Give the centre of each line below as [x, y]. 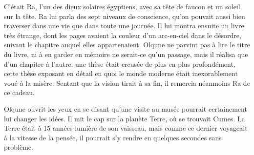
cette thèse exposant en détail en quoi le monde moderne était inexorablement [121, 73]
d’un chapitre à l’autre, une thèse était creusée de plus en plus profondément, [120, 64]
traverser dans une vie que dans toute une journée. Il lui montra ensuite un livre [124, 26]
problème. [19, 147]
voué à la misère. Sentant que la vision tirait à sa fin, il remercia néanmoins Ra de [127, 83]
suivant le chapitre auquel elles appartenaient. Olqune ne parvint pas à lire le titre [127, 45]
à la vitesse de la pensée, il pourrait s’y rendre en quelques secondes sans [113, 137]
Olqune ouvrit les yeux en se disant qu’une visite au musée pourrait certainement [126, 108]
